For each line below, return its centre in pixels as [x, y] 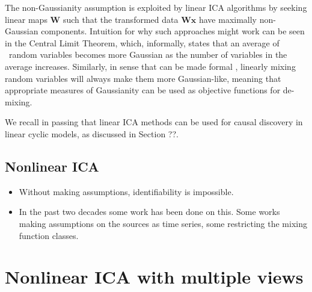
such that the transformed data [121, 19]
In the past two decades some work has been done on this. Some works [149, 212]
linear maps [26, 19]
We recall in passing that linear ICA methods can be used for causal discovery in [154, 122]
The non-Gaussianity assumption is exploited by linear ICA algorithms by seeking [156, 7]
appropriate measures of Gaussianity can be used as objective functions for [143, 90]
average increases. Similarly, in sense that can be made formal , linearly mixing [150, 66]
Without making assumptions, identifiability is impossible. [126, 191]
